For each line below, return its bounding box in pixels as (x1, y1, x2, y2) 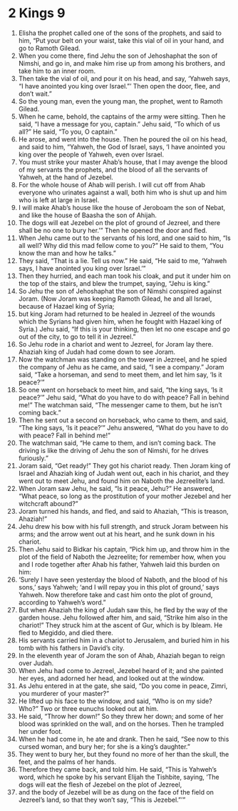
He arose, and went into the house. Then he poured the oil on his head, (18, 134, 227, 144)
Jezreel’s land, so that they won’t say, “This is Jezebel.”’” (18, 795, 186, 804)
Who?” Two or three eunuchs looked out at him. (18, 704, 159, 712)
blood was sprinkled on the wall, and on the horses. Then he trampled (18, 720, 224, 728)
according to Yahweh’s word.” (18, 598, 106, 607)
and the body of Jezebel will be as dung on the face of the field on (18, 787, 214, 796)
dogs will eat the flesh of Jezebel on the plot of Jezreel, (18, 780, 182, 789)
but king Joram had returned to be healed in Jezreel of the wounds (18, 309, 216, 318)
